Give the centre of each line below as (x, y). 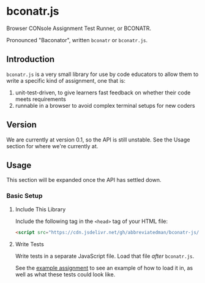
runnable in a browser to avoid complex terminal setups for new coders (105, 105)
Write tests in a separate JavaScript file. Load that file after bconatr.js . (105, 256)
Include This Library (40, 209)
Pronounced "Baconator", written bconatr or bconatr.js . (77, 40)
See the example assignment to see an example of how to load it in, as (104, 268)
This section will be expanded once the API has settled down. (84, 180)
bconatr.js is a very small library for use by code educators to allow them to (102, 74)
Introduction (31, 59)
